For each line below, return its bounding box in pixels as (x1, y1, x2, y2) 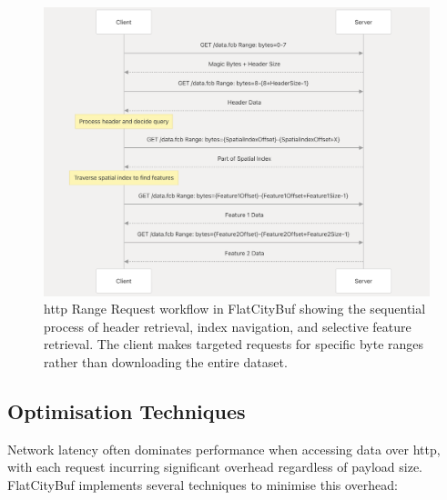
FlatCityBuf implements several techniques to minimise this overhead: (7, 475, 398, 494)
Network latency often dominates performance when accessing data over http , (7, 439, 441, 458)
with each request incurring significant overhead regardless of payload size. (7, 457, 423, 476)
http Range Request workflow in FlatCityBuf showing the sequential (44, 299, 426, 318)
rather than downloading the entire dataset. (44, 352, 288, 371)
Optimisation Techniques (7, 396, 246, 425)
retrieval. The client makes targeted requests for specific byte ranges (44, 335, 424, 354)
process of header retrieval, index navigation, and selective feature (44, 316, 411, 335)
